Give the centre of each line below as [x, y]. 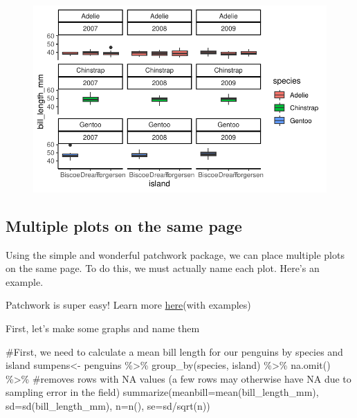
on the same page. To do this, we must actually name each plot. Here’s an [163, 268]
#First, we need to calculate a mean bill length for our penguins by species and [174, 351]
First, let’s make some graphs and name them [103, 328]
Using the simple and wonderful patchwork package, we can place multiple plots [175, 254]
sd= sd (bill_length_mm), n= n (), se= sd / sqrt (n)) [108, 405]
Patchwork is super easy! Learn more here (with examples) [128, 305]
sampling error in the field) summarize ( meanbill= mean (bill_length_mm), [162, 392]
